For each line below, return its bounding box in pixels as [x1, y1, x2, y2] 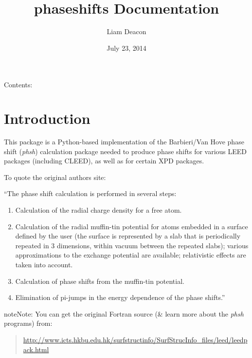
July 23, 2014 [107, 42, 146, 53]
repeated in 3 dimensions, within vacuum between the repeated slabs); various [15, 240, 249, 250]
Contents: [4, 80, 33, 90]
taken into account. [15, 259, 73, 269]
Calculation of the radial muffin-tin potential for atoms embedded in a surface [15, 221, 248, 231]
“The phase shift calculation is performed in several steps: [4, 188, 177, 199]
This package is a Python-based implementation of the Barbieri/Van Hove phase [4, 137, 244, 147]
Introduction [4, 108, 90, 128]
